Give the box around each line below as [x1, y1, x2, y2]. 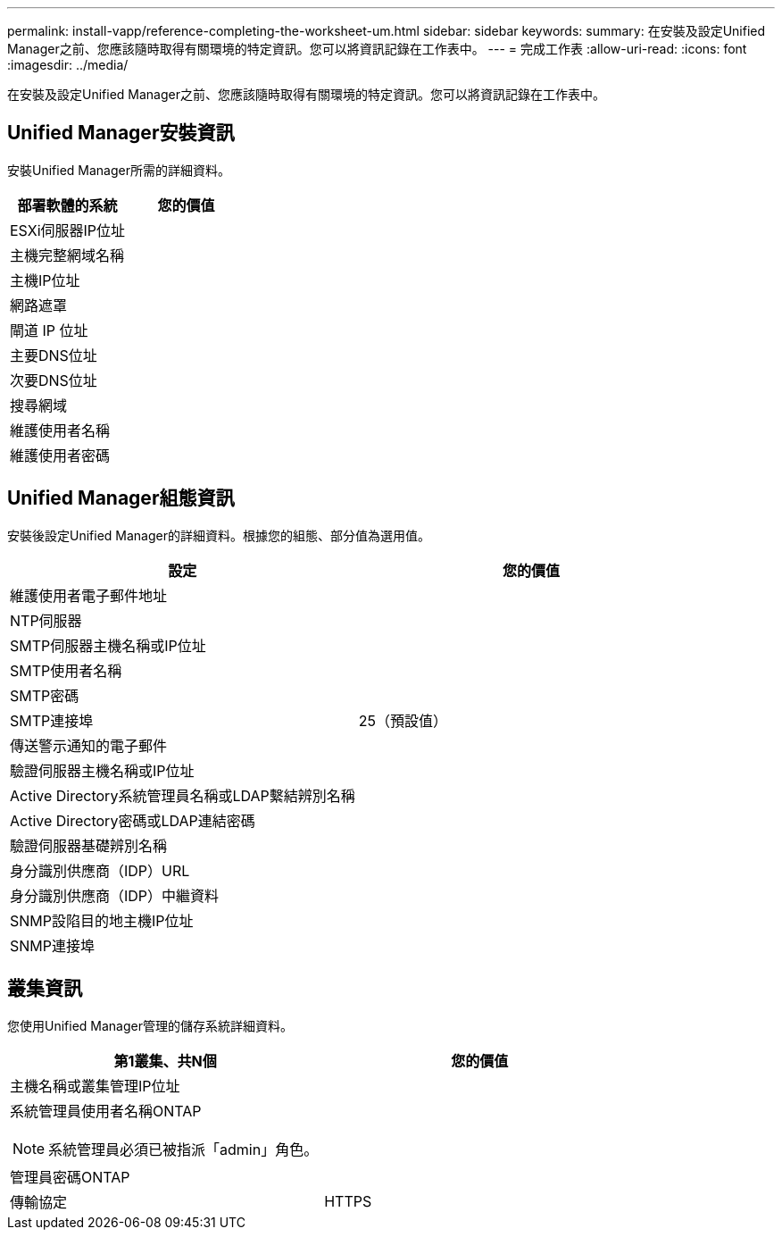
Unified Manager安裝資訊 [7, 121, 235, 145]
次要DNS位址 [10, 371, 97, 389]
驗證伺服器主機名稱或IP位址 [10, 761, 195, 780]
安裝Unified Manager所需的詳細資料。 [7, 162, 230, 178]
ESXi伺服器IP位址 [10, 221, 126, 239]
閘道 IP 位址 [10, 321, 88, 339]
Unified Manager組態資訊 [7, 487, 235, 510]
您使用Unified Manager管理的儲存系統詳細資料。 [7, 1017, 293, 1033]
